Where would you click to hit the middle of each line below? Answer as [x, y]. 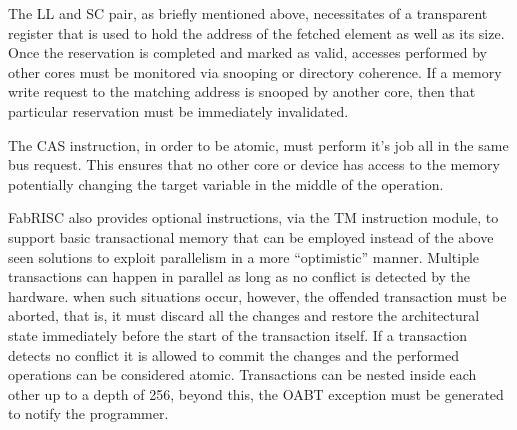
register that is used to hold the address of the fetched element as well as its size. [256, 32]
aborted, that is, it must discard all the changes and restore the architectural [244, 315]
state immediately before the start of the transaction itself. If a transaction [238, 334]
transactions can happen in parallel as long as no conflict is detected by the [239, 276]
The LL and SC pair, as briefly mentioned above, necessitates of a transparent [248, 13]
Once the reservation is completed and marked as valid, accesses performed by [247, 52]
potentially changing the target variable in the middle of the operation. [226, 183]
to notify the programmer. [88, 413]
